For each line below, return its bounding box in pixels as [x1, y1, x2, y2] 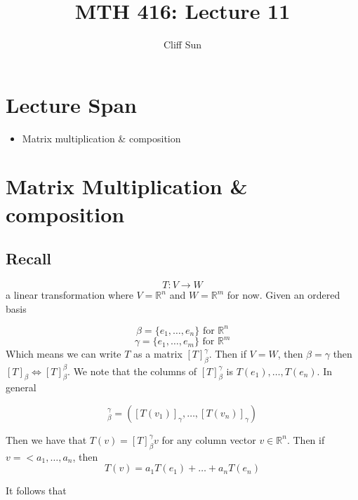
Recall [6, 248, 52, 269]
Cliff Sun [163, 37, 202, 52]
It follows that [6, 483, 67, 498]
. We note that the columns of [67, 363, 197, 378]
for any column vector [161, 432, 256, 447]
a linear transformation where [6, 288, 133, 302]
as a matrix [133, 346, 183, 361]
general [6, 380, 37, 395]
